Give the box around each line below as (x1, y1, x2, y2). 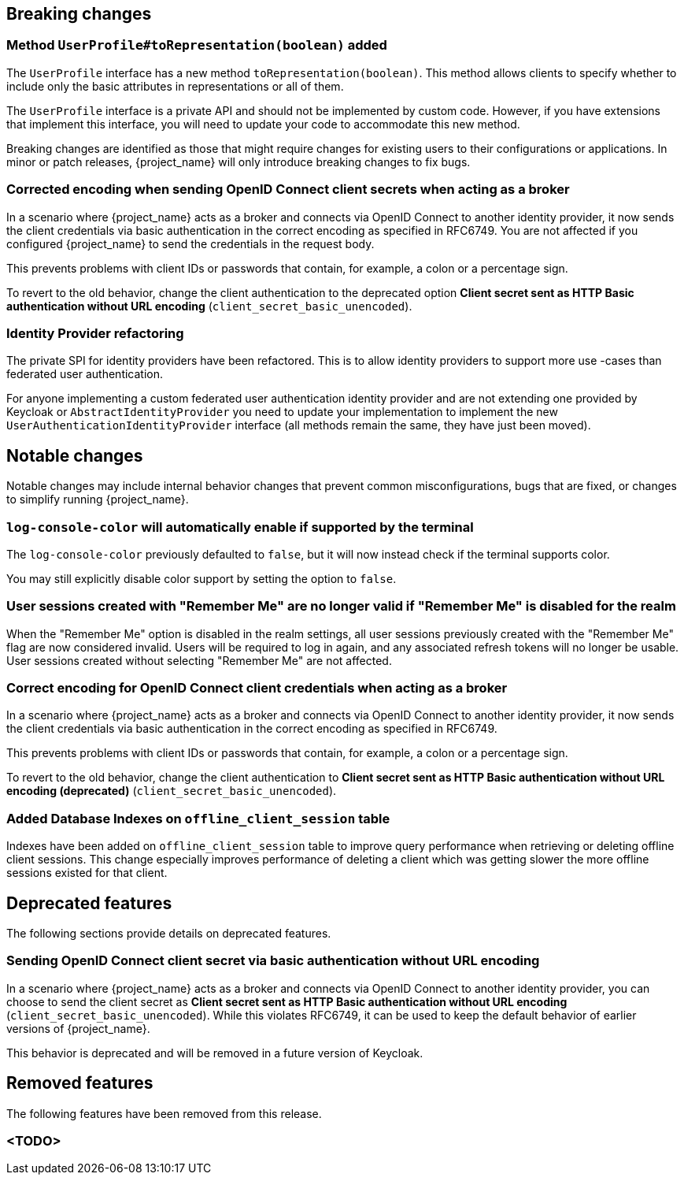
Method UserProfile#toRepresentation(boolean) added (6, 37, 387, 54)
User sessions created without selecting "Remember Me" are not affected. (6, 653, 392, 667)
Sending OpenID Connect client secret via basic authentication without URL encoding (6, 953, 540, 969)
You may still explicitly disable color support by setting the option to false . (6, 571, 397, 585)
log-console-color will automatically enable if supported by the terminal (6, 518, 474, 535)
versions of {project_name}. (6, 1021, 150, 1035)
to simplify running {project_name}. (6, 492, 189, 507)
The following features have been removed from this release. (6, 1106, 322, 1120)
